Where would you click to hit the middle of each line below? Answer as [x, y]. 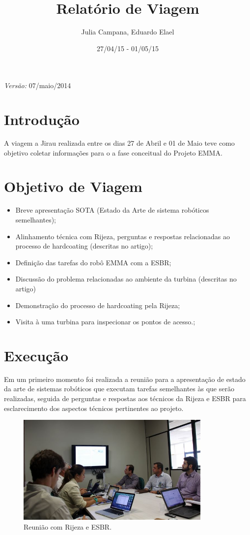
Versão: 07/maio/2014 [38, 85]
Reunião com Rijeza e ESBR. [68, 527]
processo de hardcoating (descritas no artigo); [84, 246]
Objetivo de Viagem [73, 186]
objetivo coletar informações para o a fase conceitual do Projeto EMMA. [113, 152]
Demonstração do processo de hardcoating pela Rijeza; [98, 305]
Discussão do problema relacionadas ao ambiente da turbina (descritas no [126, 279]
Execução [36, 355]
